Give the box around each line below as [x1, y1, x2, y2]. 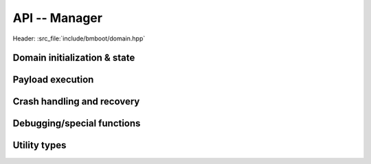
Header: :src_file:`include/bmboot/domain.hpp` [12, 34, 146, 43]
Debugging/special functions [12, 117, 141, 130]
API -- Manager [12, 10, 103, 25]
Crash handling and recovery [12, 96, 140, 108]
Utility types [12, 139, 67, 151]
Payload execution [12, 74, 94, 86]
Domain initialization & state [12, 52, 135, 64]
